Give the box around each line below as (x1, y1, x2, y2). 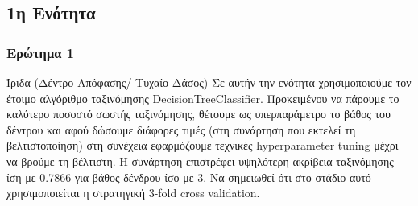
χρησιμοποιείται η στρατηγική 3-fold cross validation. (6, 184, 260, 201)
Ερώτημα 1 (6, 42, 74, 62)
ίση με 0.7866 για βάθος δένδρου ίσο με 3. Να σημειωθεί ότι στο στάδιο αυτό (6, 168, 371, 185)
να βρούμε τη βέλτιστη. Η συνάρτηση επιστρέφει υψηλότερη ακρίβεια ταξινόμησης (6, 152, 394, 169)
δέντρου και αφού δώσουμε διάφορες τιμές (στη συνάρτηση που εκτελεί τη (6, 121, 356, 138)
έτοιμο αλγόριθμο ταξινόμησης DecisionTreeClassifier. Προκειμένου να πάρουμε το (6, 89, 399, 106)
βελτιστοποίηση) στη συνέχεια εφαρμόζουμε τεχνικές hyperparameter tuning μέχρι (6, 137, 399, 154)
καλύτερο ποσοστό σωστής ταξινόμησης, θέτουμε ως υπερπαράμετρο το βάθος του (6, 105, 391, 122)
